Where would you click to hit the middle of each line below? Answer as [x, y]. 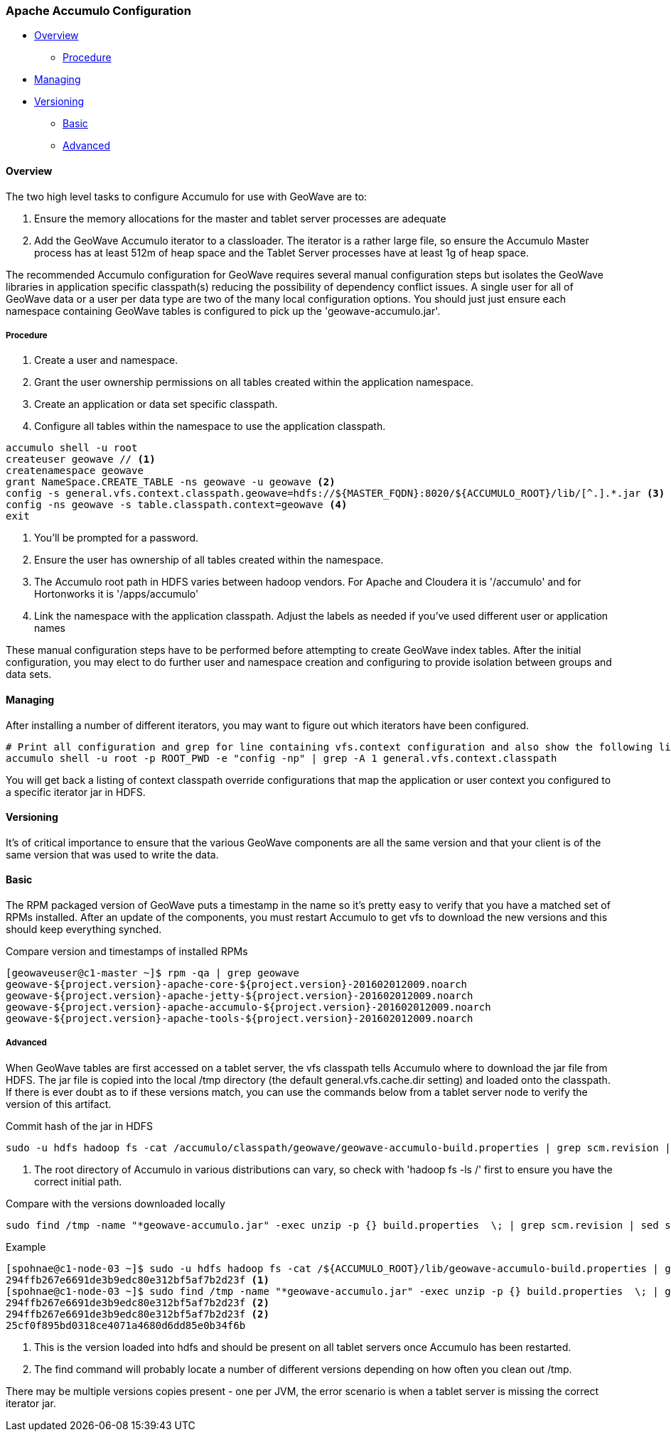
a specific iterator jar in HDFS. [76, 792]
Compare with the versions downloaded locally [116, 1203]
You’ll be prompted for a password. [117, 538]
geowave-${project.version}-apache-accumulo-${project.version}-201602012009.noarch [248, 1007]
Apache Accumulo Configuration [98, 11]
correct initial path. [78, 1181]
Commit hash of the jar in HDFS [80, 1126]
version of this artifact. [59, 1104]
